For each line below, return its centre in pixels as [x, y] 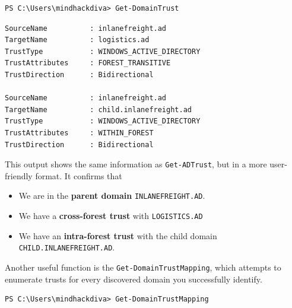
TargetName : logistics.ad [77, 40]
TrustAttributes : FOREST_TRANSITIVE [88, 63]
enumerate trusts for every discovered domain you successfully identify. [134, 279]
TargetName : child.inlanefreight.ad [98, 109]
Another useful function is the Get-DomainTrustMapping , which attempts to [143, 267]
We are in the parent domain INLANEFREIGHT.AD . [112, 196]
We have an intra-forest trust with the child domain [118, 235]
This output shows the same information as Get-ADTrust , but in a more [136, 164]
